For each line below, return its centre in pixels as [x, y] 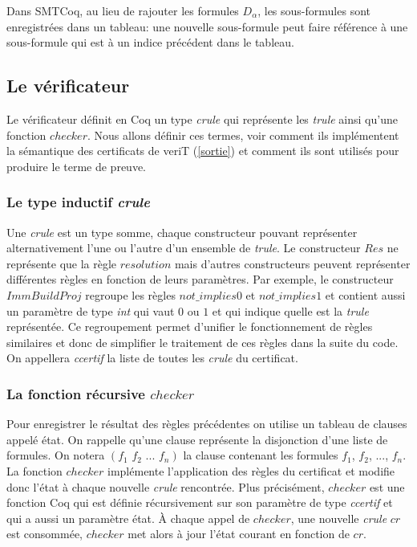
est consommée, [45, 534]
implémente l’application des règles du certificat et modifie [251, 470]
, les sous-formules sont [314, 10]
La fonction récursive [76, 393]
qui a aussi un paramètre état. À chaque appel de [128, 518]
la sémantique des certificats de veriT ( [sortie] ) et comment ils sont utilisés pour [203, 151]
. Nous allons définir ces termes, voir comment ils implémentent [243, 135]
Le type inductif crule [78, 202]
